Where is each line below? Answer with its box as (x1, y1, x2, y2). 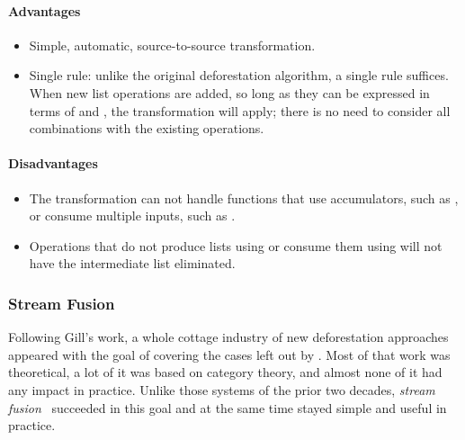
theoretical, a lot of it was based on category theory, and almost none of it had (8, 363, 443, 382)
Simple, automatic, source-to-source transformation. (29, 35, 316, 54)
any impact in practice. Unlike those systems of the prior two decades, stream (8, 380, 435, 399)
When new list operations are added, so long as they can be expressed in (29, 83, 430, 102)
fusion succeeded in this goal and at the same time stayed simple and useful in (8, 398, 447, 417)
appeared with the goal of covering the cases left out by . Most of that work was (8, 345, 451, 364)
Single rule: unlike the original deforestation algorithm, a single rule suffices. (29, 66, 449, 85)
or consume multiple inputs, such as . (29, 206, 236, 225)
